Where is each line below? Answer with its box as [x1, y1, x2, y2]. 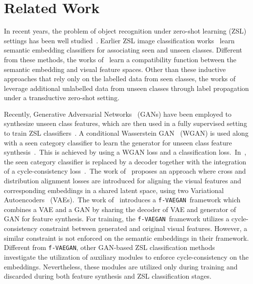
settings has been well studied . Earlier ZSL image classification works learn [4, 35, 235, 45]
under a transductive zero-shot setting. [4, 92, 119, 103]
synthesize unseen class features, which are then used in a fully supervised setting [4, 118, 247, 128]
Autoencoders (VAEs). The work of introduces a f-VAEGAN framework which [4, 195, 241, 205]
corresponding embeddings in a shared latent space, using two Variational [4, 185, 224, 195]
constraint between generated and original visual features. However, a [39, 223, 248, 233]
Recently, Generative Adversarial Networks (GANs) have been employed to [4, 108, 232, 119]
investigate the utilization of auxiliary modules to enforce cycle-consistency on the [4, 251, 249, 262]
